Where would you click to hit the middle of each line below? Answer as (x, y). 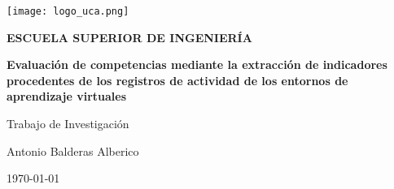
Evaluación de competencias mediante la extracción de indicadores (197, 64)
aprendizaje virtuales (67, 96)
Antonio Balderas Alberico (73, 150)
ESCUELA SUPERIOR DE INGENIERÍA (129, 37)
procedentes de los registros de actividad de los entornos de (177, 80)
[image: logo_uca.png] (68, 11)
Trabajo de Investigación (68, 124)
